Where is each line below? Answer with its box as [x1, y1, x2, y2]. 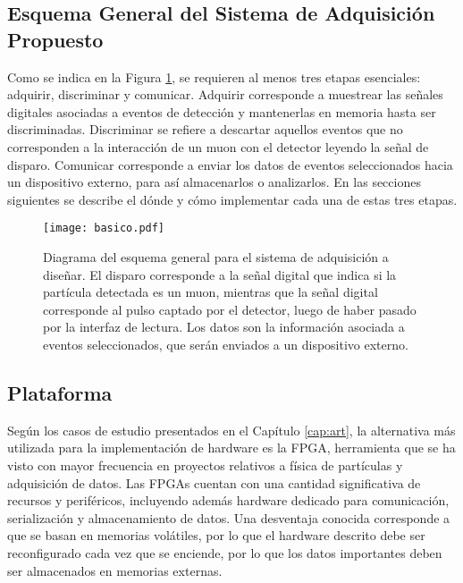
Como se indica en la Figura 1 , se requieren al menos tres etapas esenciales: [7, 67, 421, 86]
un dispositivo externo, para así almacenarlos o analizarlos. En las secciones [7, 173, 421, 191]
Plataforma [7, 378, 113, 406]
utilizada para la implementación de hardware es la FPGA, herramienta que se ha [7, 438, 456, 457]
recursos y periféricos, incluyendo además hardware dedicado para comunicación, [7, 491, 450, 510]
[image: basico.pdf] [43, 222, 165, 235]
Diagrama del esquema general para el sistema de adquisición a [43, 248, 389, 266]
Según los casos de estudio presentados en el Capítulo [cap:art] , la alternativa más [7, 420, 456, 439]
